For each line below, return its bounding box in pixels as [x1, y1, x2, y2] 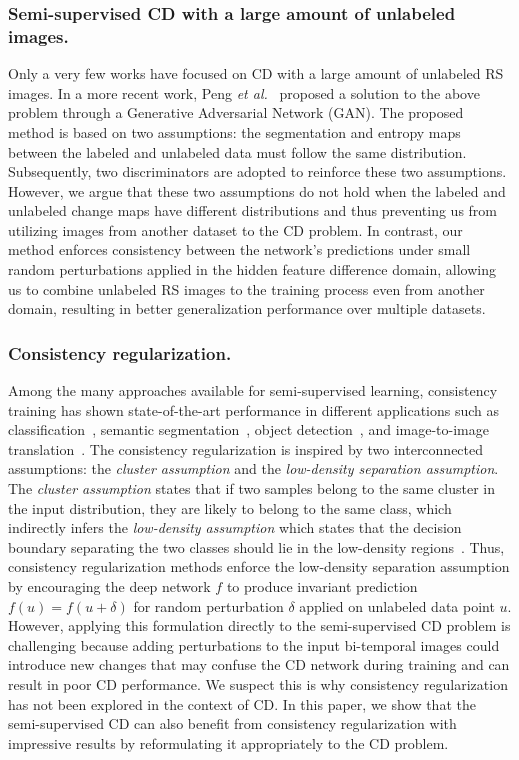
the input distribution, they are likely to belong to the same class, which [8, 497, 452, 518]
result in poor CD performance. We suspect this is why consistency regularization [8, 673, 508, 694]
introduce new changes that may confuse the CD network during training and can [8, 654, 510, 675]
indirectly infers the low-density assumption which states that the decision [8, 517, 462, 538]
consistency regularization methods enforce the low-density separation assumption [8, 556, 510, 577]
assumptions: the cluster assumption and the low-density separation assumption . [8, 458, 499, 479]
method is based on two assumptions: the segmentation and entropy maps [8, 121, 461, 142]
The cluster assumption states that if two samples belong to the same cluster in [8, 478, 495, 499]
